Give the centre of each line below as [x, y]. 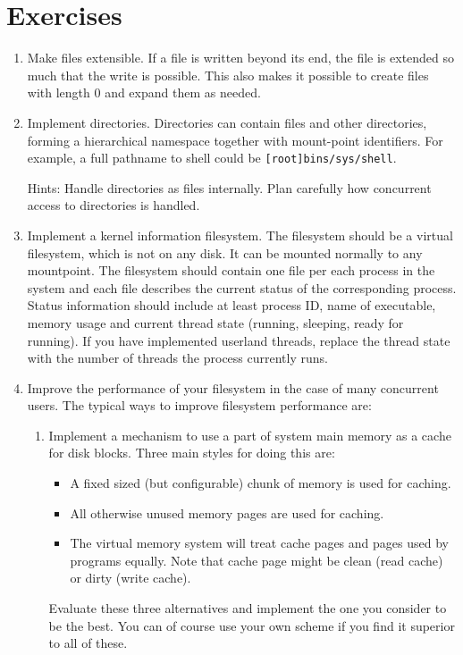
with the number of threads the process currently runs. [177, 358]
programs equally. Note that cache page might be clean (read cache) [257, 560]
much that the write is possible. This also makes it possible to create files [228, 75]
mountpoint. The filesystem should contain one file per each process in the [231, 270]
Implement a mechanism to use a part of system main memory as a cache [250, 435]
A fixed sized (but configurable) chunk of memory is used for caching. [261, 483]
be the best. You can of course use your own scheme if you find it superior [252, 625]
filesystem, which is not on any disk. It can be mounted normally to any [225, 252]
